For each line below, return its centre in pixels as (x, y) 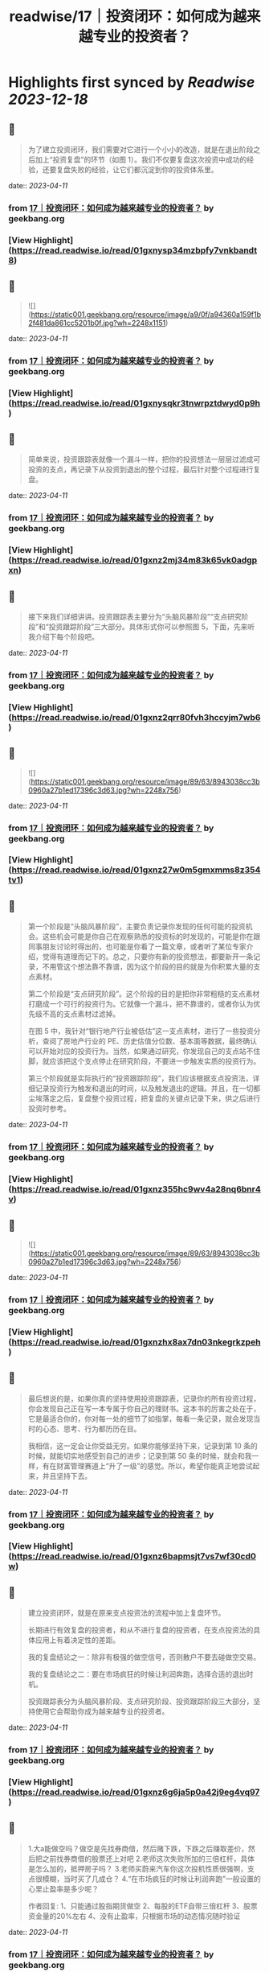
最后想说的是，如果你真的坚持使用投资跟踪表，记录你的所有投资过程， (144, 1398)
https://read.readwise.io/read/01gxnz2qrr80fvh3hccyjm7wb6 (136, 717)
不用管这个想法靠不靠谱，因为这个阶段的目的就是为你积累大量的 (148, 967)
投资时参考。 (49, 1109)
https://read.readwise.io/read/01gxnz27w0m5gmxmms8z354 (136, 870)
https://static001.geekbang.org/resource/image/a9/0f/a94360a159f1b (146, 314)
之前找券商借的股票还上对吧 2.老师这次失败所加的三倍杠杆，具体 (149, 1859)
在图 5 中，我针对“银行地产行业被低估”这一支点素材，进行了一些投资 (141, 1031)
